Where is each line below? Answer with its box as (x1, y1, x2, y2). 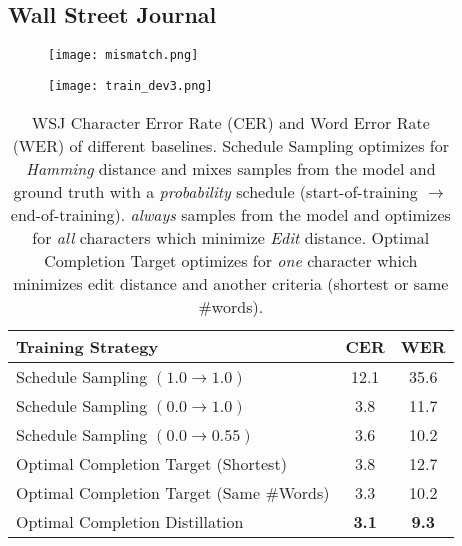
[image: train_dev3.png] (48, 78, 213, 93)
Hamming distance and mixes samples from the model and (26, 156, 436, 180)
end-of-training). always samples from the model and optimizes (10, 202, 451, 226)
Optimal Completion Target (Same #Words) (16, 480, 330, 504)
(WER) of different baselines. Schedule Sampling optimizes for (12, 133, 450, 157)
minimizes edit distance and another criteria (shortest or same (13, 271, 449, 295)
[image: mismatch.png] (48, 48, 199, 63)
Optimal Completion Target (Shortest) (16, 451, 287, 475)
